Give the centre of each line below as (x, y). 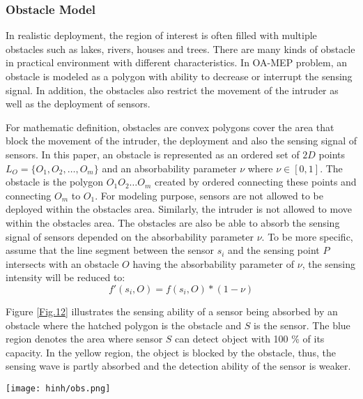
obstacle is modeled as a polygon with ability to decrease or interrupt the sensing (179, 76)
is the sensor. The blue (302, 325)
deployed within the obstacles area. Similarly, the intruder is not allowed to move (179, 209)
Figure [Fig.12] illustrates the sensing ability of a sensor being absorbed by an (172, 311)
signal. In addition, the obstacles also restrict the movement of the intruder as (172, 90)
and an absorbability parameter (169, 168)
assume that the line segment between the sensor (110, 250)
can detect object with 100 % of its (250, 339)
